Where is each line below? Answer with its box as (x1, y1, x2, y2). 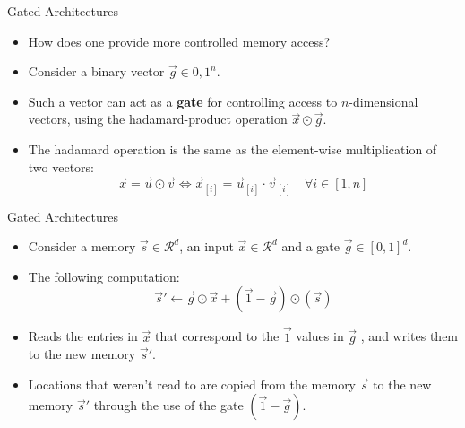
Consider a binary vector (28, 62, 165, 81)
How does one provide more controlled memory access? (28, 31, 331, 50)
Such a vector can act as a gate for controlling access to (28, 92, 338, 110)
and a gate (281, 237, 340, 256)
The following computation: (28, 266, 180, 285)
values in (296, 327, 344, 345)
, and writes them (360, 327, 459, 345)
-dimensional (349, 92, 418, 110)
